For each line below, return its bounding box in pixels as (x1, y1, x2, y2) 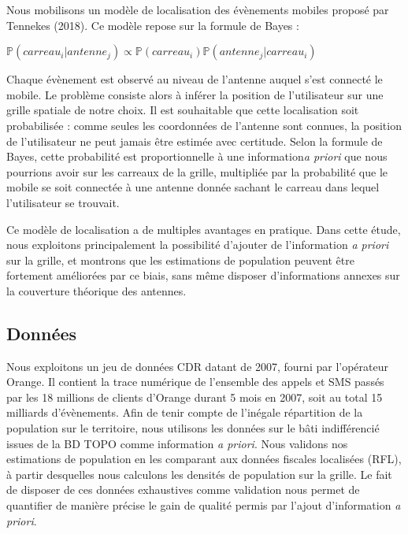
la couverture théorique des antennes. (6, 282, 187, 299)
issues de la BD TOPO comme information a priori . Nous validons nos (6, 435, 348, 451)
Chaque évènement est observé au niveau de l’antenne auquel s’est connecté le (6, 71, 383, 87)
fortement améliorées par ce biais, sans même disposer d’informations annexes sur (6, 267, 400, 284)
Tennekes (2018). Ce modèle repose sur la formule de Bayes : (6, 17, 299, 33)
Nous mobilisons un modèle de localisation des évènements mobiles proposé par (6, 2, 389, 17)
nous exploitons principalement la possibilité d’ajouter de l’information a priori (6, 236, 389, 253)
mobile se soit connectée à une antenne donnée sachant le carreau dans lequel (6, 179, 380, 195)
